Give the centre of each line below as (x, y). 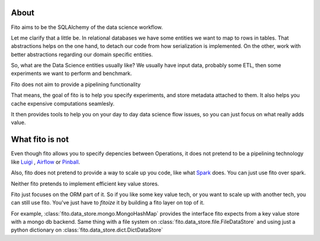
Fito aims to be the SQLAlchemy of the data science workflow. (87, 27)
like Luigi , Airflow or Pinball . (46, 162)
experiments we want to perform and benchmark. (72, 73)
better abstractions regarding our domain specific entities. (82, 54)
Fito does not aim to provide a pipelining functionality (76, 84)
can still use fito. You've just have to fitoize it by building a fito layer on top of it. (108, 203)
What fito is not (40, 140)
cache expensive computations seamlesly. (63, 103)
